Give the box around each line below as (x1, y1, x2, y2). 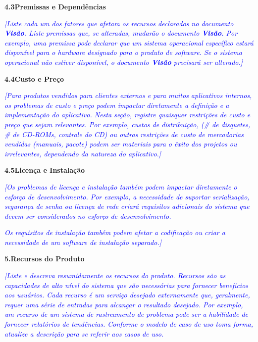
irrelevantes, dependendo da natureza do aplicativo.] (4, 148, 161, 158)
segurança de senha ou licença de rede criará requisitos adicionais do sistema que (4, 201, 250, 211)
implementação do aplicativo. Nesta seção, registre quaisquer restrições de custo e (4, 109, 251, 120)
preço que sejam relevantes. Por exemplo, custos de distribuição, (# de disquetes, (4, 119, 251, 129)
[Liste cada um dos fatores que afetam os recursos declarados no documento (4, 18, 234, 28)
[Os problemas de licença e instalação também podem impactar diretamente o (4, 181, 237, 192)
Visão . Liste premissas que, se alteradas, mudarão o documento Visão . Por (4, 28, 238, 38)
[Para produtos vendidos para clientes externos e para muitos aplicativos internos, (4, 90, 252, 100)
